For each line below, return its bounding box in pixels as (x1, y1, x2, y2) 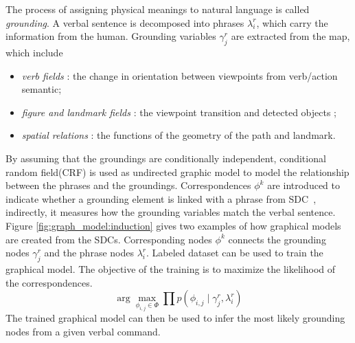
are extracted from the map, (231, 29, 350, 43)
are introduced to (267, 178, 340, 192)
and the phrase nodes (44, 245, 134, 260)
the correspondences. (5, 275, 93, 289)
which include (5, 45, 63, 59)
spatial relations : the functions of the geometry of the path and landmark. (21, 128, 336, 142)
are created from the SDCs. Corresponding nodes (5, 232, 212, 246)
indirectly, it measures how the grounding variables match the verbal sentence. (5, 205, 336, 219)
